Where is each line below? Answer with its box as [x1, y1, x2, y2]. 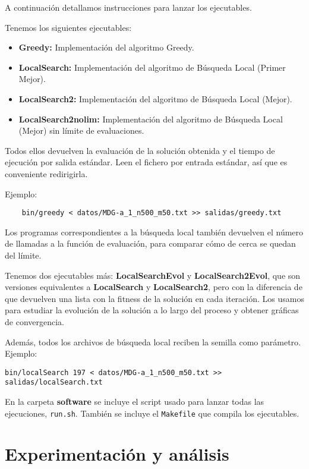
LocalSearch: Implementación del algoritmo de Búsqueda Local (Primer [18, 61, 286, 73]
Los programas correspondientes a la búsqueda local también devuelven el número [5, 225, 304, 238]
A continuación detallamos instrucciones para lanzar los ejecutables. [5, 1, 252, 13]
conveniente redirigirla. [5, 167, 88, 180]
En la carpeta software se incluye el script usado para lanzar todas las [5, 395, 264, 408]
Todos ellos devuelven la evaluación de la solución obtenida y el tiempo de [5, 144, 275, 156]
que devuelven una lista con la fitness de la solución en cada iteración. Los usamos [5, 292, 304, 304]
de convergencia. [5, 315, 64, 328]
